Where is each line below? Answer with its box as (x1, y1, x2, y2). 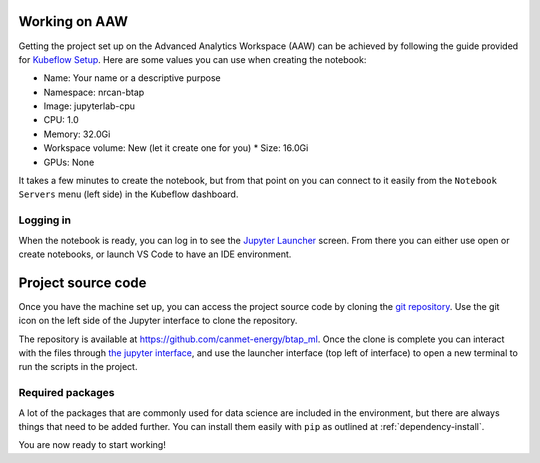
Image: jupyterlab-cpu (43, 100, 135, 112)
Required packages (18, 386, 115, 400)
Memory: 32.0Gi (43, 128, 111, 140)
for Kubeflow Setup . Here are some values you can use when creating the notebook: (18, 53, 367, 65)
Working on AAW (18, 13, 129, 30)
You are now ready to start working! (18, 439, 167, 451)
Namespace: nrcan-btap (43, 86, 145, 98)
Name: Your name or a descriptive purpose (43, 72, 222, 84)
